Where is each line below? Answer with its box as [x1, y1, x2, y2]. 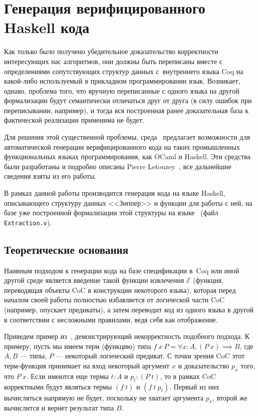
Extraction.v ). [4, 217, 52, 227]
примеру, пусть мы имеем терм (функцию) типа [4, 340, 151, 351]
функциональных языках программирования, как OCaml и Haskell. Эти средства [4, 151, 250, 162]
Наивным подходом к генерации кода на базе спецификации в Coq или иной [4, 265, 239, 275]
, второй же [212, 392, 247, 402]
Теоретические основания [4, 241, 129, 257]
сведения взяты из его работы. [4, 171, 97, 181]
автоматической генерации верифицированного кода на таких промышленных [4, 141, 240, 152]
